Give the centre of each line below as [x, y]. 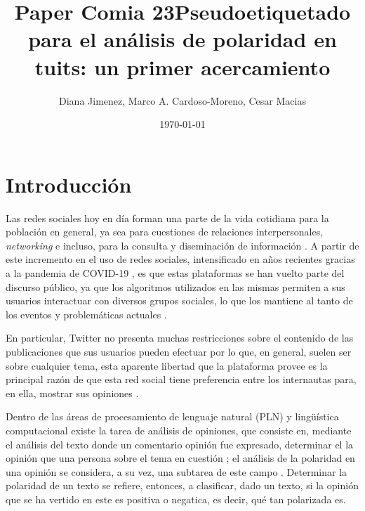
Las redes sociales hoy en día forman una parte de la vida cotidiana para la [167, 218]
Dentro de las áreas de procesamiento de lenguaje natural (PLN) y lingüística [172, 416]
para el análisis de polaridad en [182, 39]
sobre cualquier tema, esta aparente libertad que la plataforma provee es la [167, 365]
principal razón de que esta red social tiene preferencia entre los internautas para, [181, 379]
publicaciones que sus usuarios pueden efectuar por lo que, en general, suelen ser [179, 351]
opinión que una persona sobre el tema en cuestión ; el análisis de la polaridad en [180, 458]
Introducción [69, 184]
